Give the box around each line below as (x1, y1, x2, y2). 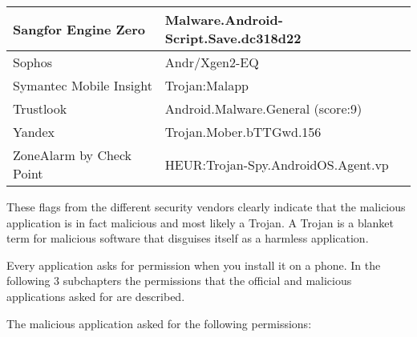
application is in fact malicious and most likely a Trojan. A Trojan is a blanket (6, 214, 395, 231)
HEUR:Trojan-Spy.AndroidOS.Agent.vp (164, 154, 389, 174)
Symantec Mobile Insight (13, 76, 152, 94)
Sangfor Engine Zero (13, 19, 145, 38)
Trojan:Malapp (164, 76, 249, 94)
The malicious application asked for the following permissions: (6, 315, 312, 331)
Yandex (13, 122, 55, 141)
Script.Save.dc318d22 (164, 29, 302, 47)
